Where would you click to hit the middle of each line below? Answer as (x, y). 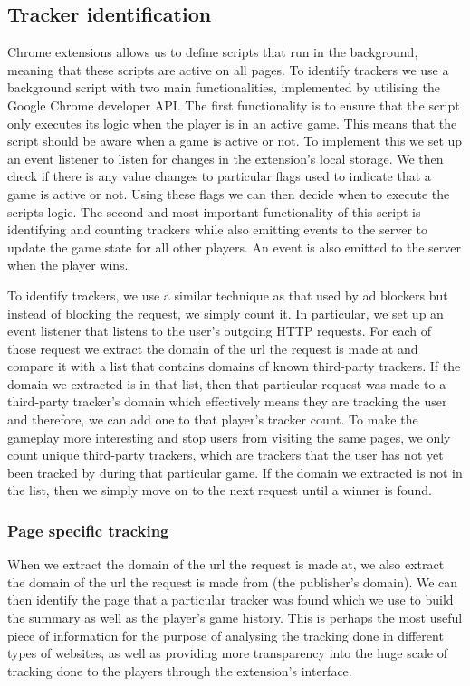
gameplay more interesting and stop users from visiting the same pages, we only (229, 437)
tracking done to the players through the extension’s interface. (180, 670)
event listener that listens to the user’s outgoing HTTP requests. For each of (220, 331)
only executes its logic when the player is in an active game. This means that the (232, 123)
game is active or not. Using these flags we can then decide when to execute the (229, 193)
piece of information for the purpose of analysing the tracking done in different (225, 635)
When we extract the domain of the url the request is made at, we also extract (226, 564)
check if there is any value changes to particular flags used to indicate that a (219, 176)
